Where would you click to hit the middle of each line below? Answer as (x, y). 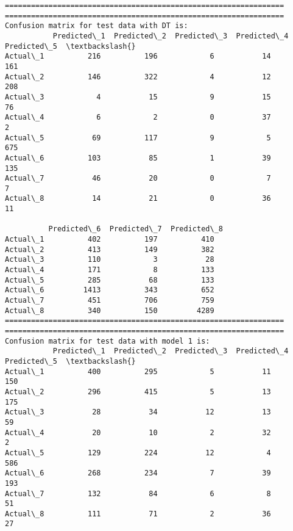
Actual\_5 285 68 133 (110, 280)
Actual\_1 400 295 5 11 (138, 371)
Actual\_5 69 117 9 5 (138, 138)
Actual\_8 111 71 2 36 (138, 514)
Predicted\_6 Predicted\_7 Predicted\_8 (136, 229)
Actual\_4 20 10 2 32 (138, 432)
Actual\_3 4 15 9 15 (138, 97)
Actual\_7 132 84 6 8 (138, 493)
